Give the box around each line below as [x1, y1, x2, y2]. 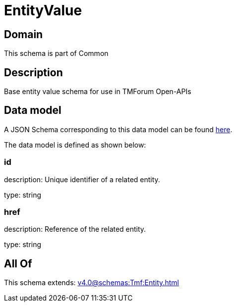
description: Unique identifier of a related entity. [4, 175, 160, 184]
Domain [4, 28, 43, 41]
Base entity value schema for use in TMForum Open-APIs [4, 87, 191, 96]
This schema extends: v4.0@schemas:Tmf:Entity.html [4, 278, 179, 287]
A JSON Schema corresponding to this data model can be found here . [4, 125, 233, 134]
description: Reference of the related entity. [4, 225, 146, 234]
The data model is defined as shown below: [4, 140, 146, 149]
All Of [4, 257, 32, 270]
